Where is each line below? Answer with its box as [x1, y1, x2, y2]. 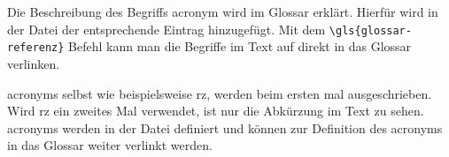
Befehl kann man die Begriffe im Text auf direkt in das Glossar [68, 37, 412, 56]
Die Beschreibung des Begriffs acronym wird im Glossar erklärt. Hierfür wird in [7, 3, 438, 20]
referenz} [7, 41, 65, 55]
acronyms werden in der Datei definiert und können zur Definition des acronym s [7, 118, 443, 137]
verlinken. [7, 54, 60, 72]
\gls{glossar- [329, 24, 412, 37]
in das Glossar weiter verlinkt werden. [7, 136, 213, 154]
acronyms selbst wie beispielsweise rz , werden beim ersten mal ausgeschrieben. [7, 84, 432, 102]
